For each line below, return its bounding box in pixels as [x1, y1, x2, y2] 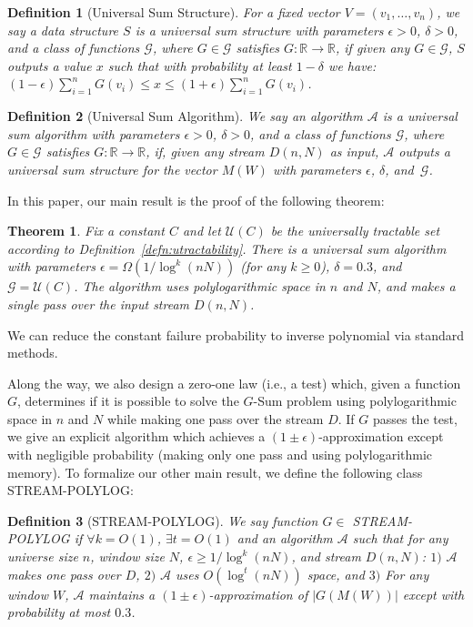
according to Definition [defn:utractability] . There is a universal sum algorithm [7, 238, 447, 258]
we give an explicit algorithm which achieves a [7, 427, 266, 446]
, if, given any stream [146, 142, 265, 161]
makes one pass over [7, 564, 121, 583]
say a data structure [7, 20, 119, 39]
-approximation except [318, 427, 444, 446]
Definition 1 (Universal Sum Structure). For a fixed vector [7, 3, 340, 21]
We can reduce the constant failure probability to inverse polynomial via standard [7, 325, 465, 344]
